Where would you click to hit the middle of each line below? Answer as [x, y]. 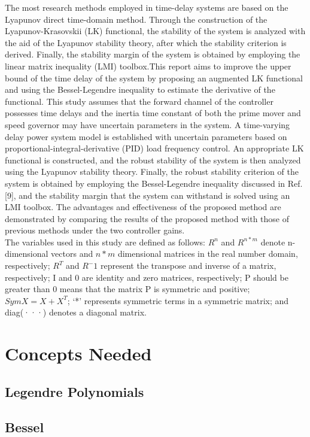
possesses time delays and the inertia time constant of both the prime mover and [153, 113]
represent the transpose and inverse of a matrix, [189, 265]
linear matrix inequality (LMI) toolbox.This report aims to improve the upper [148, 66]
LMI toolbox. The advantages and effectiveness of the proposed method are [143, 207]
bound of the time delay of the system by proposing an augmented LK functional [154, 78]
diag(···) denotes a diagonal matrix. [76, 312]
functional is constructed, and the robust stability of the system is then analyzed [153, 160]
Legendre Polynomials [75, 391]
